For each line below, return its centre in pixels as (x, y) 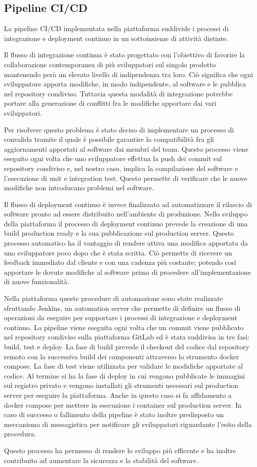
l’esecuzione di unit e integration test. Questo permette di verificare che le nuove (126, 178)
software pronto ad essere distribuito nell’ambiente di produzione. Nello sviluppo (126, 214)
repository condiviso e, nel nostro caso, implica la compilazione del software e (121, 168)
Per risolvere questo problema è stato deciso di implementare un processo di (119, 129)
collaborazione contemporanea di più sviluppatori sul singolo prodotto (110, 64)
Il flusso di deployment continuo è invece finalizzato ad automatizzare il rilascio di (128, 204)
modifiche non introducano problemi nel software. (79, 188)
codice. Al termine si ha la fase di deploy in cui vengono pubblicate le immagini (125, 375)
